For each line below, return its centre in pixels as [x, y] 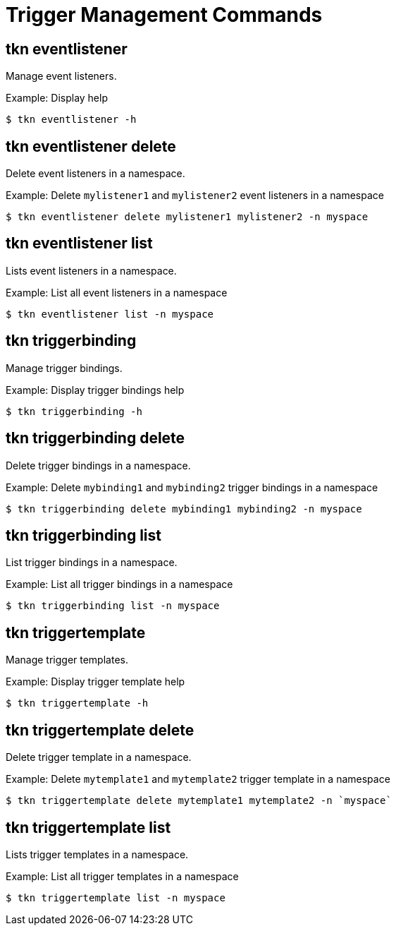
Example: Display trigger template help [95, 682]
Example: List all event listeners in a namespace [117, 292]
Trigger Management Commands [164, 15]
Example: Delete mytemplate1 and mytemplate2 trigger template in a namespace [198, 779]
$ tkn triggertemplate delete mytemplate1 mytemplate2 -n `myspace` [199, 801]
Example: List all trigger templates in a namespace [122, 876]
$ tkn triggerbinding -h [74, 411]
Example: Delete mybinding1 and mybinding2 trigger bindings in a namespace [192, 487]
